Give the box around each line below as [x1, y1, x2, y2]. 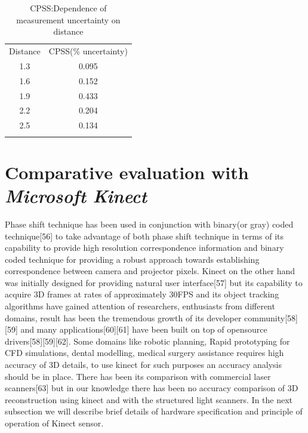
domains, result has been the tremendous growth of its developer [5, 311, 242, 324]
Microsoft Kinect [5, 183, 147, 208]
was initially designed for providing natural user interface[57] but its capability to [5, 276, 303, 288]
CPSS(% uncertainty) [48, 45, 128, 57]
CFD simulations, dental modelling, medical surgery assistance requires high [5, 346, 284, 359]
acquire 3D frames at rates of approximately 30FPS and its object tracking [5, 288, 279, 300]
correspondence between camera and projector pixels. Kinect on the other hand [5, 265, 295, 277]
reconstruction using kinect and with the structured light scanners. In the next [5, 393, 293, 406]
